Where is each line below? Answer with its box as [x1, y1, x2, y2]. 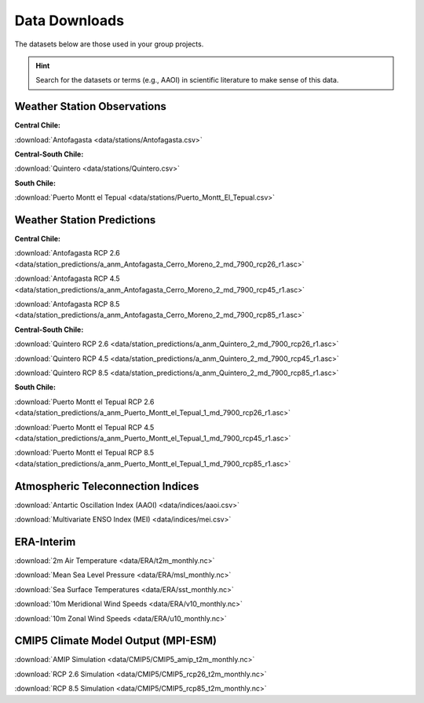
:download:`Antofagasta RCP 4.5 [14, 274, 121, 283]
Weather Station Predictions [14, 213, 156, 226]
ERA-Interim [14, 535, 76, 548]
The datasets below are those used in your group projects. [14, 39, 204, 49]
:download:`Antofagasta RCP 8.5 [14, 300, 120, 309]
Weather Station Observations [14, 100, 166, 113]
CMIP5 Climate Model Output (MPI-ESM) [14, 634, 217, 648]
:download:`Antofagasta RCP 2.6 [14, 248, 121, 258]
